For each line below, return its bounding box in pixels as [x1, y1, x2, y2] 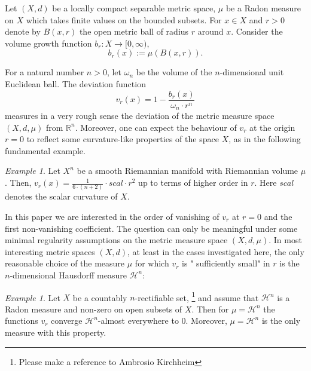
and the [264, 210, 292, 222]
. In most [269, 234, 302, 246]
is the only [261, 314, 301, 327]
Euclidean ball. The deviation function [5, 77, 146, 90]
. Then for [191, 302, 229, 315]
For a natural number [5, 66, 84, 78]
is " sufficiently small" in [182, 257, 270, 269]
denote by [5, 25, 41, 38]
